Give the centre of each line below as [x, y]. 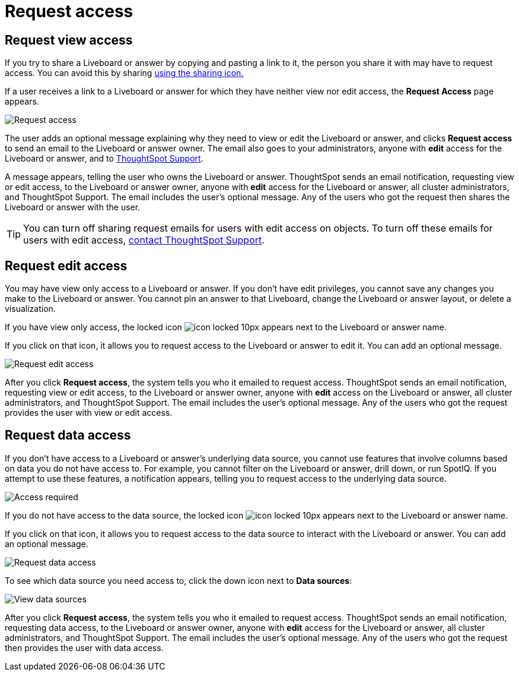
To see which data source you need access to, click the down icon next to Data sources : [179, 580]
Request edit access [66, 266]
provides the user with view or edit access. [89, 413]
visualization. [30, 309]
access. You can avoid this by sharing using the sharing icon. [124, 73]
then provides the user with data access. [84, 647]
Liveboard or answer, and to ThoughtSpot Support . [104, 159]
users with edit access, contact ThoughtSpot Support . [144, 240]
